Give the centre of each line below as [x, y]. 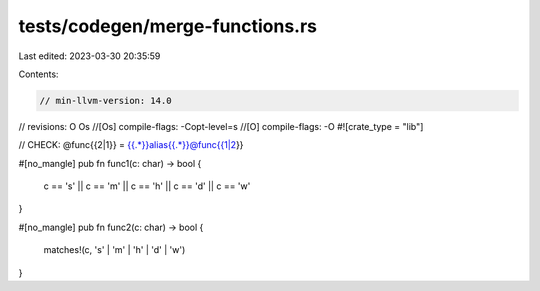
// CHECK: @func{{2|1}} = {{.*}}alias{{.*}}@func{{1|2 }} [131, 145]
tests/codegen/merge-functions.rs [168, 26]
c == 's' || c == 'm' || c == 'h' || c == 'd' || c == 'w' [147, 186]
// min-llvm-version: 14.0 [105, 100]
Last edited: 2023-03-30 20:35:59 [89, 56]
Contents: [38, 74]
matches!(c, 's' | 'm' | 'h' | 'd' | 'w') [114, 250]
